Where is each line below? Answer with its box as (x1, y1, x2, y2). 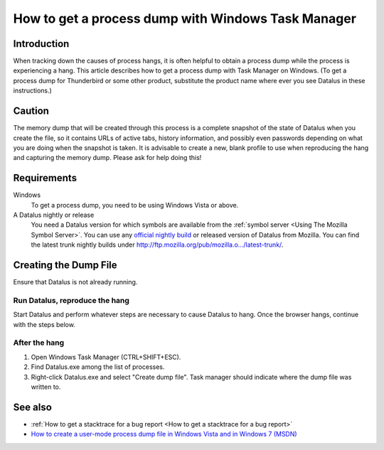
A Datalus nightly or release (13, 210, 95, 219)
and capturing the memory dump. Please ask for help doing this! (13, 154, 202, 162)
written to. (31, 382, 61, 391)
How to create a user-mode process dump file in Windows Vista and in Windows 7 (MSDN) (31, 430, 298, 439)
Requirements (13, 172, 78, 184)
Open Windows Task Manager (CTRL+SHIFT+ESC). (31, 353, 181, 361)
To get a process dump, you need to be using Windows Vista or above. (31, 200, 239, 209)
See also (13, 401, 53, 413)
